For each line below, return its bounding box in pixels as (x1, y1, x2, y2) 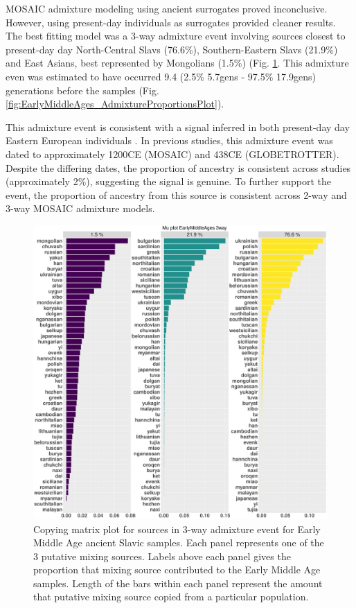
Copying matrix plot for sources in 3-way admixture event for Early (33, 521, 321, 536)
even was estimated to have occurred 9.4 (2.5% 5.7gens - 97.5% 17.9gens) (6, 69, 316, 83)
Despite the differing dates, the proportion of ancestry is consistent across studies (6, 160, 351, 175)
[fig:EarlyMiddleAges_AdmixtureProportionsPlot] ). (6, 96, 224, 111)
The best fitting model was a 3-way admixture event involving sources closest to (6, 28, 346, 43)
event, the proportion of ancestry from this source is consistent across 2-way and (6, 187, 347, 202)
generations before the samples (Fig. (6, 82, 159, 97)
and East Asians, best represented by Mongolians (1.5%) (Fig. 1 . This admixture (6, 55, 349, 70)
